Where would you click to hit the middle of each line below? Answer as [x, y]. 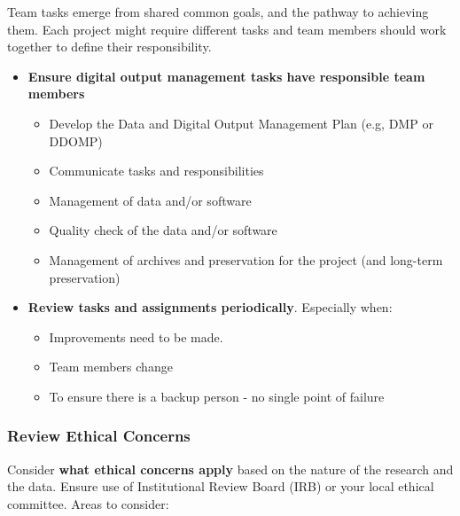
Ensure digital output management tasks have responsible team [226, 76]
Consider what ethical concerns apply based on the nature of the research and [230, 469]
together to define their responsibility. [109, 47]
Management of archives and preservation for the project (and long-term [246, 259]
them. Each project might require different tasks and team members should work [227, 29]
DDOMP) [76, 141]
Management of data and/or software [150, 200]
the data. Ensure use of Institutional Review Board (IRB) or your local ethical [221, 486]
